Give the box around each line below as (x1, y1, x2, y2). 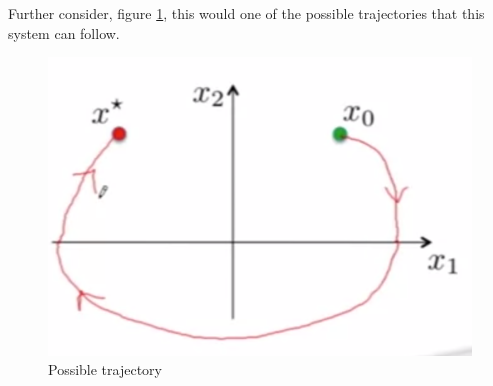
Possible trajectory (48, 359, 162, 380)
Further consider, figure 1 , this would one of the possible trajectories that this (8, 3, 485, 23)
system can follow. (8, 22, 120, 43)
